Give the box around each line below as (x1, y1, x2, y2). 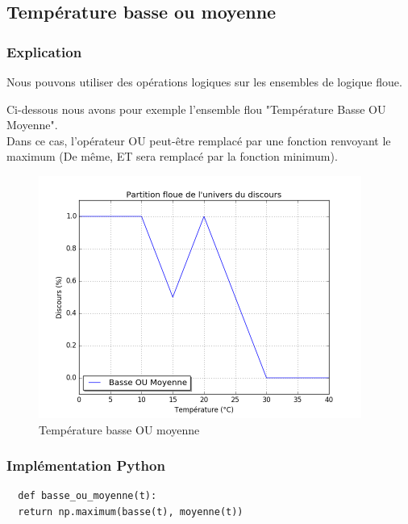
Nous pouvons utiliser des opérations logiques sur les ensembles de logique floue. (6, 73, 402, 90)
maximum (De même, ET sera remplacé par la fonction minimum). (6, 148, 338, 165)
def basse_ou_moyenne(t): (18, 490, 157, 502)
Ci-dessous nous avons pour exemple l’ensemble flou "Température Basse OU (6, 100, 386, 117)
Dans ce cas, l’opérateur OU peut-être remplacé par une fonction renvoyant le (6, 132, 391, 149)
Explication (6, 41, 82, 61)
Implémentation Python (6, 455, 165, 476)
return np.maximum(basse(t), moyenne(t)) (18, 505, 244, 518)
